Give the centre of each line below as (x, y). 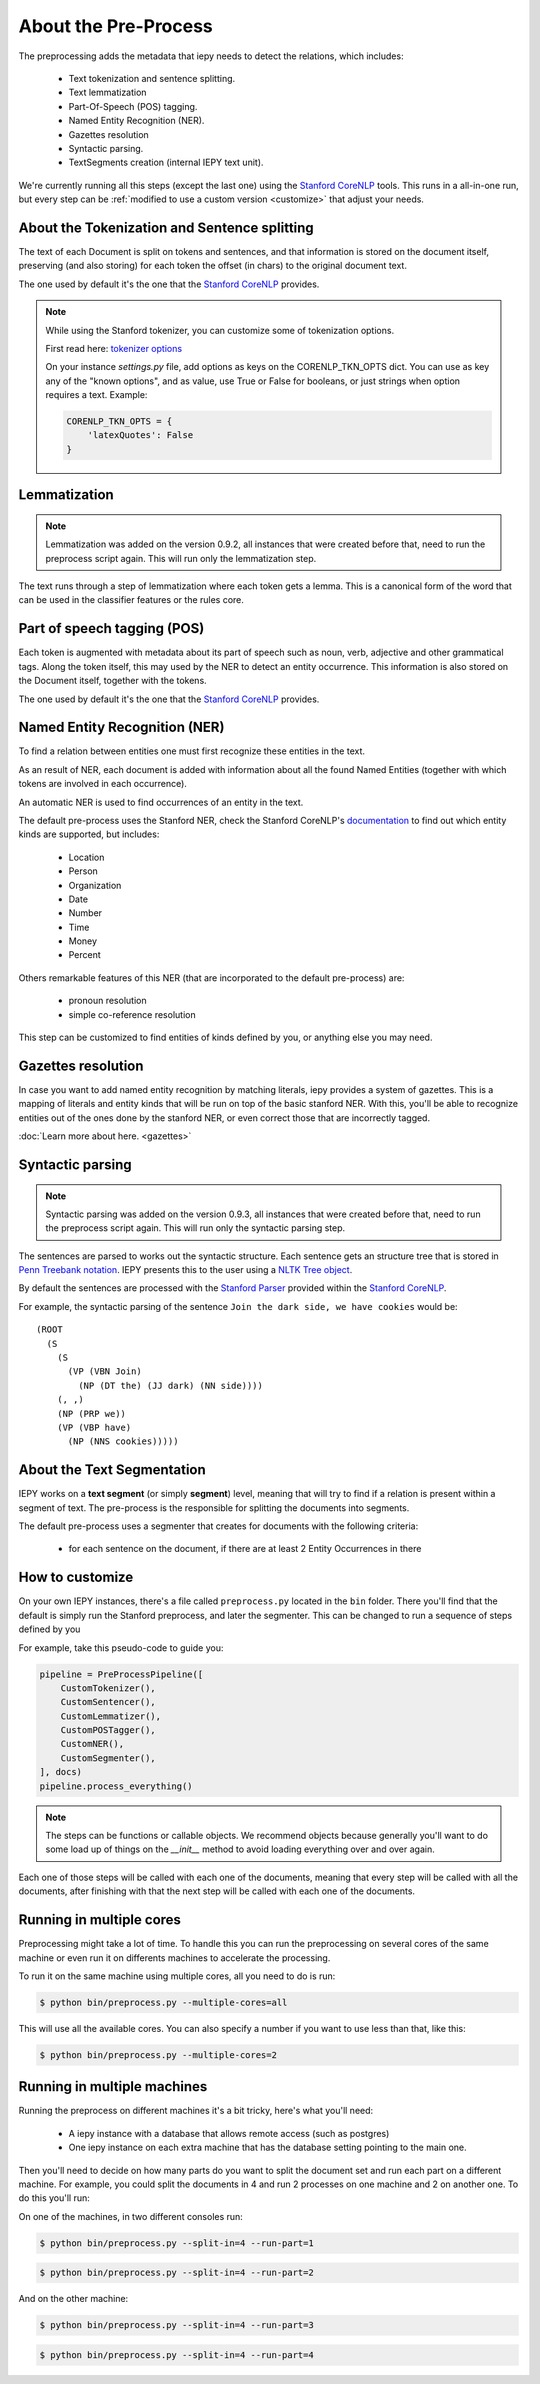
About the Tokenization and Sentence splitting (166, 227)
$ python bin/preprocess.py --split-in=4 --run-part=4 (176, 2354)
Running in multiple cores (100, 1920)
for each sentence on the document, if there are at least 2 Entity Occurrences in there (245, 1549)
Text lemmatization (107, 92)
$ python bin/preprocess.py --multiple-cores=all (163, 2002)
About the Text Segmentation (112, 1470)
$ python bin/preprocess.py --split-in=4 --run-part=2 (176, 2273)
